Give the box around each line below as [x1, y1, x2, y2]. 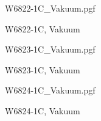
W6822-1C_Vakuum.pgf [5, 2, 96, 14]
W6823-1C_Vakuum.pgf [5, 43, 96, 56]
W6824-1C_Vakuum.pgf [5, 84, 96, 97]
